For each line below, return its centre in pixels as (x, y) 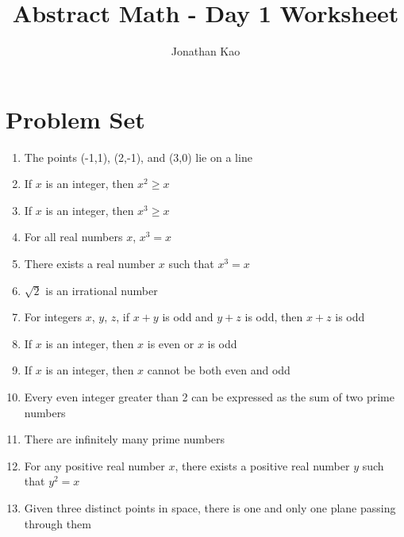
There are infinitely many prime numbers (125, 439)
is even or (171, 343)
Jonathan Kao (206, 51)
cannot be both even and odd (219, 370)
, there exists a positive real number (262, 465)
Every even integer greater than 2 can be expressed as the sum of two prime (209, 397)
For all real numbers (73, 237)
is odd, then (274, 317)
